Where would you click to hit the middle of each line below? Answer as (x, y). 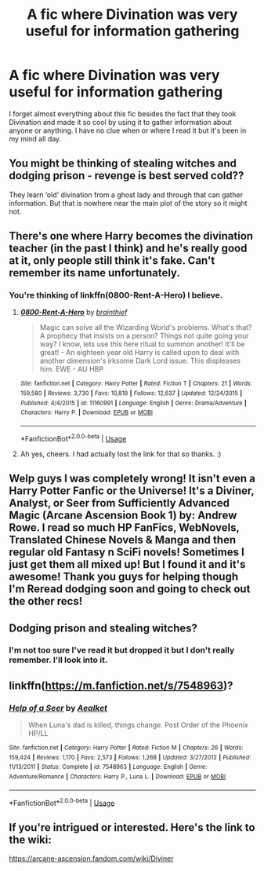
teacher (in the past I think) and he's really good (128, 249)
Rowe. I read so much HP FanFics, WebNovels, (124, 528)
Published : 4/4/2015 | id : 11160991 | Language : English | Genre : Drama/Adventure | (134, 403)
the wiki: (30, 839)
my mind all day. (35, 138)
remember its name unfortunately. (95, 273)
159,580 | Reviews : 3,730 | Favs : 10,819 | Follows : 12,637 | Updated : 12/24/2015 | (131, 393)
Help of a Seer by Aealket (58, 708)
